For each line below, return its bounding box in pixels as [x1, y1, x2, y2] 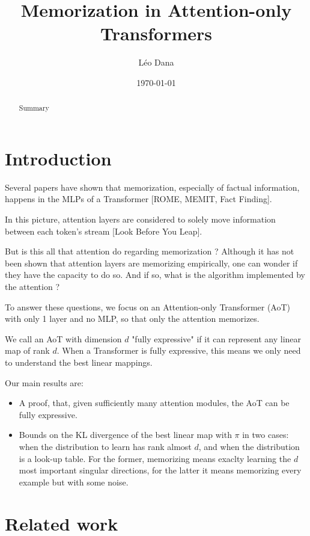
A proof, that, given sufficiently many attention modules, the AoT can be [19, 396, 290, 409]
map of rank [5, 344, 50, 357]
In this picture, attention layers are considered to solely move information [5, 213, 276, 226]
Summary [19, 103, 49, 113]
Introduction [5, 146, 112, 170]
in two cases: [242, 428, 289, 441]
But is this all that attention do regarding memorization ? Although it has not [5, 245, 294, 257]
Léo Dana [138, 56, 174, 69]
